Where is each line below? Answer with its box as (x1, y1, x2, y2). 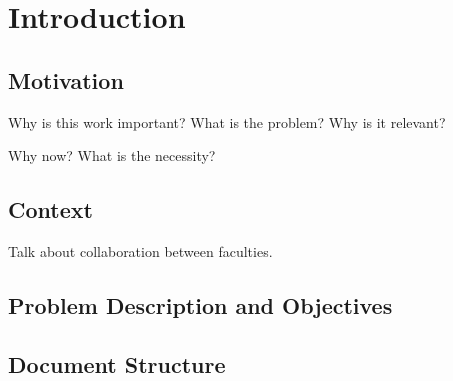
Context (8, 194, 93, 225)
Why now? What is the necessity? (8, 145, 216, 166)
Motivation (8, 64, 124, 95)
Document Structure (8, 348, 226, 379)
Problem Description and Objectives (8, 289, 393, 320)
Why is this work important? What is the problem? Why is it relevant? (8, 111, 446, 132)
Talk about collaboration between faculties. (8, 240, 273, 261)
